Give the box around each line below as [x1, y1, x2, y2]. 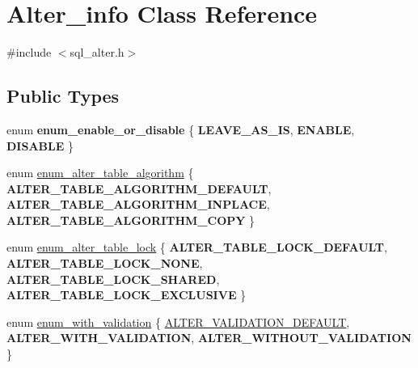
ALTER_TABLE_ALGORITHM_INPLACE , [6, 196, 270, 213]
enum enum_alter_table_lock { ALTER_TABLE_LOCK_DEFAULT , [6, 239, 387, 256]
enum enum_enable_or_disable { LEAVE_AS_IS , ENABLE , [6, 121, 355, 137]
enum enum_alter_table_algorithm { [6, 164, 194, 181]
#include [6, 44, 52, 61]
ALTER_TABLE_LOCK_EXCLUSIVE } [6, 286, 247, 303]
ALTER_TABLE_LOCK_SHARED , [6, 270, 220, 287]
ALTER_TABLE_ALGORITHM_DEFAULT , [6, 180, 272, 197]
